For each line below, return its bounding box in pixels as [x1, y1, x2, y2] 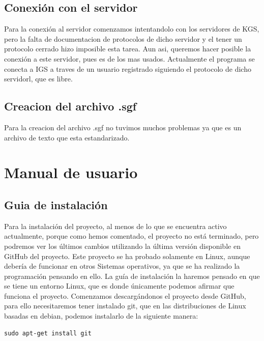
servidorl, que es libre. [4, 73, 73, 84]
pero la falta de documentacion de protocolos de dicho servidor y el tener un [4, 33, 242, 44]
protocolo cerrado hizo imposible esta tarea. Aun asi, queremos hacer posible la [4, 43, 251, 54]
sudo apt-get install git [4, 329, 92, 337]
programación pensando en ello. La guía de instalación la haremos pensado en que [4, 270, 260, 281]
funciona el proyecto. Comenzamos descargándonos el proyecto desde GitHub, [4, 290, 246, 301]
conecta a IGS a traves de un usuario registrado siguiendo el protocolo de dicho [4, 63, 251, 74]
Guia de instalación [4, 196, 108, 212]
